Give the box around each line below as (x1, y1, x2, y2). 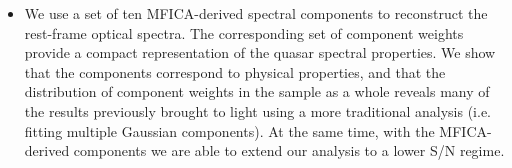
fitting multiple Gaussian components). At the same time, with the (24, 120, 435, 141)
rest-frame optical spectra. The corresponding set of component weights (24, 22, 464, 43)
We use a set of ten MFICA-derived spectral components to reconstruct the (24, 3, 488, 23)
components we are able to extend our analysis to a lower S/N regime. (73, 140, 505, 161)
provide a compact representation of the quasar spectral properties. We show (24, 42, 496, 63)
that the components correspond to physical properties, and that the (24, 61, 446, 82)
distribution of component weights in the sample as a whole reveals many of (24, 81, 490, 102)
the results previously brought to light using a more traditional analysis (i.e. (24, 100, 491, 121)
